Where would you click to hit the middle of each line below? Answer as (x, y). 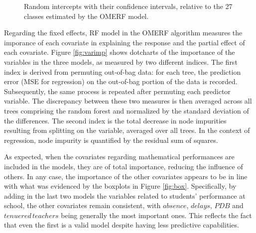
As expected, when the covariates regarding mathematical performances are (119, 157)
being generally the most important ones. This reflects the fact (156, 215)
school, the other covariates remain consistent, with (82, 205)
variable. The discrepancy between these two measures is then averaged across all (128, 101)
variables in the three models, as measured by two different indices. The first (121, 61)
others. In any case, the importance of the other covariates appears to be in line (126, 176)
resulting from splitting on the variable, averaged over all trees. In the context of (127, 130)
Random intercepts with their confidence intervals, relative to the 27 (128, 6)
